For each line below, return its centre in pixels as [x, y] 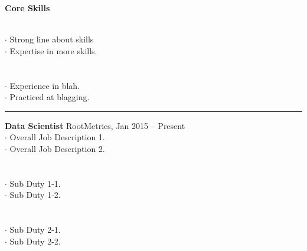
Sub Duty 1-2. [35, 195]
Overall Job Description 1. [57, 137]
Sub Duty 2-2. [35, 241]
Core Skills [27, 8]
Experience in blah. [45, 85]
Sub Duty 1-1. [35, 183]
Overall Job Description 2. [57, 148]
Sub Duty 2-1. [35, 229]
